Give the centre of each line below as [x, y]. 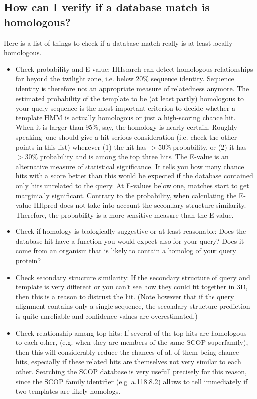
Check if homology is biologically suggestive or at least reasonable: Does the [131, 231]
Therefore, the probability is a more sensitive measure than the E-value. [125, 214]
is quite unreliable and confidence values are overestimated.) [107, 316]
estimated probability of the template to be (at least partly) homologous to [129, 98]
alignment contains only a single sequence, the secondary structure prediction [133, 306]
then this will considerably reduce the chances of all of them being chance [127, 352]
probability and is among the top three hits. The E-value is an [134, 156]
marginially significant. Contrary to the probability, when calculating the [126, 195]
